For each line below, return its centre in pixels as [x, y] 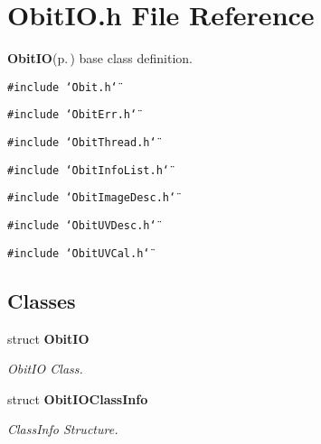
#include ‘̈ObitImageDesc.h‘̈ [92, 198]
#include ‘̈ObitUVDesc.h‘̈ [82, 226]
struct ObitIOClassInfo [78, 398]
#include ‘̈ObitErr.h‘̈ [72, 115]
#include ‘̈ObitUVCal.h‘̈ [79, 253]
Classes [42, 300]
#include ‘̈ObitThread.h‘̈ [82, 143]
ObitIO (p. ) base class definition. [100, 58]
